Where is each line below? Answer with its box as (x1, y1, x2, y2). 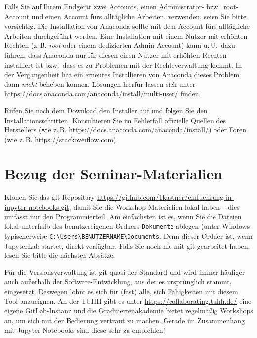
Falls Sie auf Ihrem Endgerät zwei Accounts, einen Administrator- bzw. (4, 1, 220, 11)
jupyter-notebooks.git (4, 202, 69, 212)
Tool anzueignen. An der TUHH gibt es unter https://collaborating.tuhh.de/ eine (4, 296, 252, 306)
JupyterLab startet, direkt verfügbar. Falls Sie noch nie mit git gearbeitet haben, (4, 240, 250, 251)
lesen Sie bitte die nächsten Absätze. (4, 250, 115, 260)
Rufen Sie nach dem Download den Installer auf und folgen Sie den (4, 105, 208, 115)
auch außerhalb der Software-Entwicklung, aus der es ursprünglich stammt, (4, 276, 232, 287)
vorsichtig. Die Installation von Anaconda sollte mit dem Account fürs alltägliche (4, 21, 250, 31)
